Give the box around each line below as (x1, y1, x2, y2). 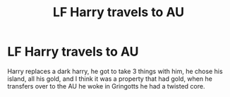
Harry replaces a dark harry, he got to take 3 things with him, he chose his (7, 67, 224, 75)
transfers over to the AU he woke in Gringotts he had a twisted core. (7, 82, 205, 90)
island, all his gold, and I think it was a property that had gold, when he (7, 75, 213, 83)
